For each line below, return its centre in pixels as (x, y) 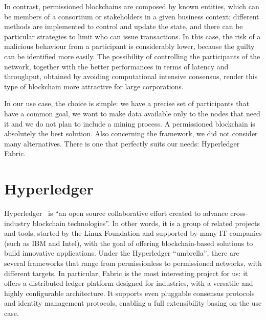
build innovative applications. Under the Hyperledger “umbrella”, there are (122, 253)
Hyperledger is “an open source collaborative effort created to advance (116, 213)
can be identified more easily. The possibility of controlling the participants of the (132, 56)
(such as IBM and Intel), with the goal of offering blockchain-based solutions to (129, 243)
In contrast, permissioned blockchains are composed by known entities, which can (132, 6)
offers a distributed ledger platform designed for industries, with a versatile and (129, 283)
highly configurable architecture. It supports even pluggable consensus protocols (129, 293)
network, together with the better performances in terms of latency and (116, 66)
